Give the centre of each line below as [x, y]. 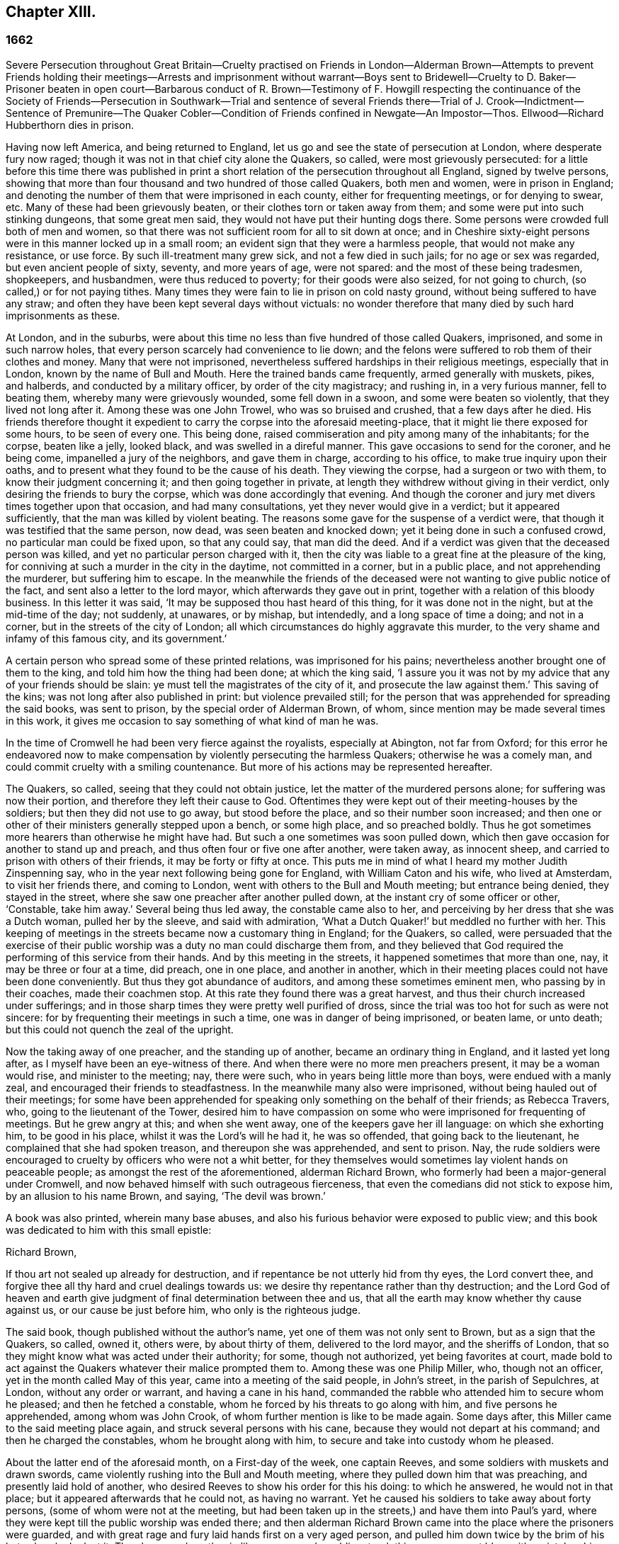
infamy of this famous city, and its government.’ [117, 638]
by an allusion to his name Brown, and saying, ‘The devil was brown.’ [166, 1196]
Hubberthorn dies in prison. [70, 125]
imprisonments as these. [63, 315]
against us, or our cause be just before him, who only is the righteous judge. [183, 1310]
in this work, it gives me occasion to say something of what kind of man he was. [192, 720]
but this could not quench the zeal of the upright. [120, 1029]
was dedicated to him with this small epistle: [109, 1230]
